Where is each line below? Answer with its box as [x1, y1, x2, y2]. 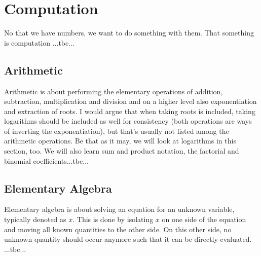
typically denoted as [4, 214, 66, 225]
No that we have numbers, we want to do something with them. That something [4, 27, 254, 38]
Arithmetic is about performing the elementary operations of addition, [4, 86, 223, 96]
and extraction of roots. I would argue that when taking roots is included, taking [4, 105, 255, 116]
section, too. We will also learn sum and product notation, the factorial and [4, 145, 239, 156]
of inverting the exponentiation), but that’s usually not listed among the [4, 125, 229, 136]
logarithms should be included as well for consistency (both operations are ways [4, 116, 252, 126]
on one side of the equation [162, 214, 246, 225]
